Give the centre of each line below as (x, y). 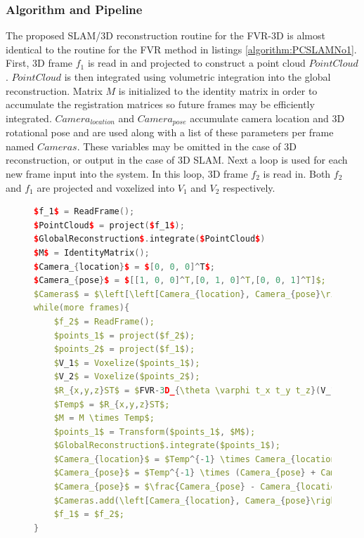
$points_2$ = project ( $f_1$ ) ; (124, 349)
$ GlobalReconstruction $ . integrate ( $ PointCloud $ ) (150, 239)
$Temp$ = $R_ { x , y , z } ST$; (112, 404)
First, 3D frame (39, 63)
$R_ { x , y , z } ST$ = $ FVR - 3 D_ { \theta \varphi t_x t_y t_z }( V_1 (195, 390)
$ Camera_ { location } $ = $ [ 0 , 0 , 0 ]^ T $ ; (124, 267)
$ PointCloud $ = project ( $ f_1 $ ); (109, 225)
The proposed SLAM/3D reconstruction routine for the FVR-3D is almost (165, 35)
